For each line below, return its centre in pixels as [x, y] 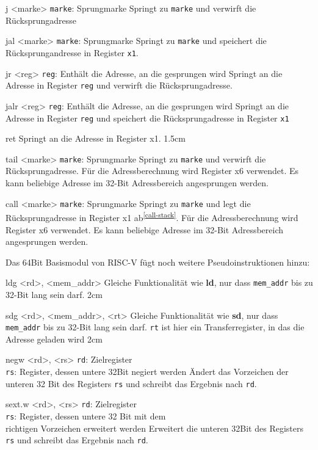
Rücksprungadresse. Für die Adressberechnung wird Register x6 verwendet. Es [152, 171]
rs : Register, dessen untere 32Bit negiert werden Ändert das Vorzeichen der [147, 372]
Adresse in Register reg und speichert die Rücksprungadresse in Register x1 [147, 118]
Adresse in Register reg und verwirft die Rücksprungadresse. [119, 85]
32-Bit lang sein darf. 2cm [54, 294]
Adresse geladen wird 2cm [54, 339]
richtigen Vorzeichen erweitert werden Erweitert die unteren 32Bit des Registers [155, 428]
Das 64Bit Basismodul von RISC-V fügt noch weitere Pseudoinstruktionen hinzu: [158, 262]
